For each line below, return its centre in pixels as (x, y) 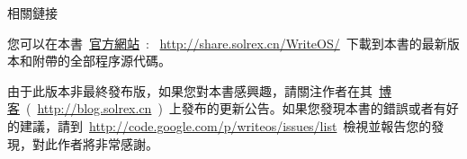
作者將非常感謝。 (108, 143)
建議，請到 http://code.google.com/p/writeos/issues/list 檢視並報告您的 (225, 125)
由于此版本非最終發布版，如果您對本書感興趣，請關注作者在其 (190, 90)
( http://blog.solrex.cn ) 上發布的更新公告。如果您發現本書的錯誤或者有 (236, 108)
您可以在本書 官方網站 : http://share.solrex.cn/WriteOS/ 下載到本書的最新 (227, 43)
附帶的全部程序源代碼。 (101, 61)
